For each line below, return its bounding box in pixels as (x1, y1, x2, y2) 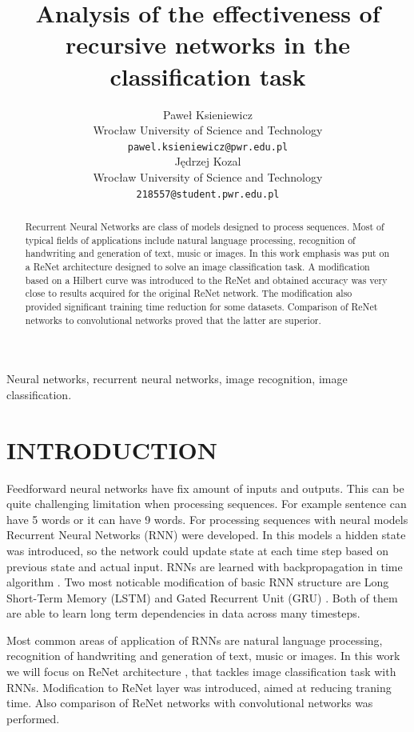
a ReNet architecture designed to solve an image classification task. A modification (25, 259, 370, 273)
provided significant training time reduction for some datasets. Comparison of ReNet (25, 299, 378, 313)
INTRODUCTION (6, 433, 218, 466)
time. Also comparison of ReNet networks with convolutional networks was (6, 694, 373, 711)
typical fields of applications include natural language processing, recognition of (25, 233, 356, 246)
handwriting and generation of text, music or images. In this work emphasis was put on (25, 246, 390, 260)
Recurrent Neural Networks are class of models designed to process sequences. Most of (25, 219, 384, 233)
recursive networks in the (66, 28, 350, 61)
